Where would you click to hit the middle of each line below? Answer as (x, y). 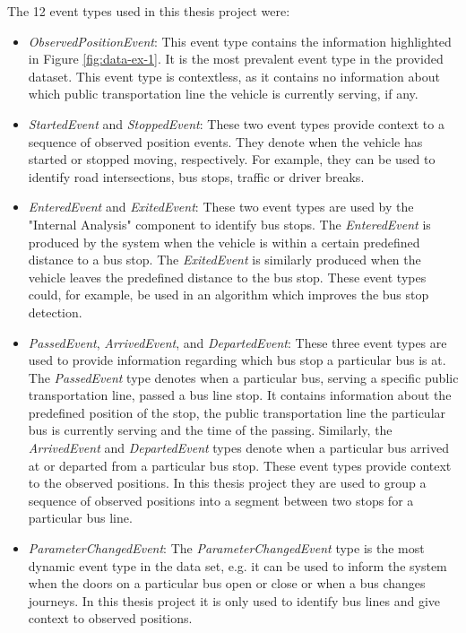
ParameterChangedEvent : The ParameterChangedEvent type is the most (226, 548)
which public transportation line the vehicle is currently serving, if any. (223, 94)
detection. (55, 312)
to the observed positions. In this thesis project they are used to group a (227, 483)
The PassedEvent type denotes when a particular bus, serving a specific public (243, 377)
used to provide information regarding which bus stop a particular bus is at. (237, 360)
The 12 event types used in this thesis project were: (149, 11)
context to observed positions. (110, 618)
